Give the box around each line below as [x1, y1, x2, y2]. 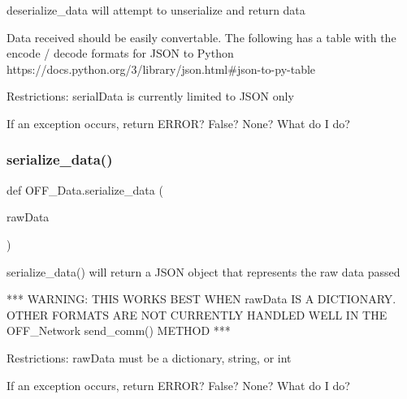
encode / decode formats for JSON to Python [6, 45, 234, 62]
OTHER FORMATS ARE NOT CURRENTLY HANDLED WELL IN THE [6, 306, 388, 323]
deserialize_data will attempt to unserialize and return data [6, 2, 305, 18]
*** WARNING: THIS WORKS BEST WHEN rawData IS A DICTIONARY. [6, 290, 396, 307]
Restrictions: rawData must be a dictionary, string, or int [6, 349, 292, 366]
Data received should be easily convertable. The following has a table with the [6, 28, 396, 45]
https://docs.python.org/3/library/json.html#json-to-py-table [6, 60, 316, 77]
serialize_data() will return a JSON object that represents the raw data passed [6, 263, 401, 280]
